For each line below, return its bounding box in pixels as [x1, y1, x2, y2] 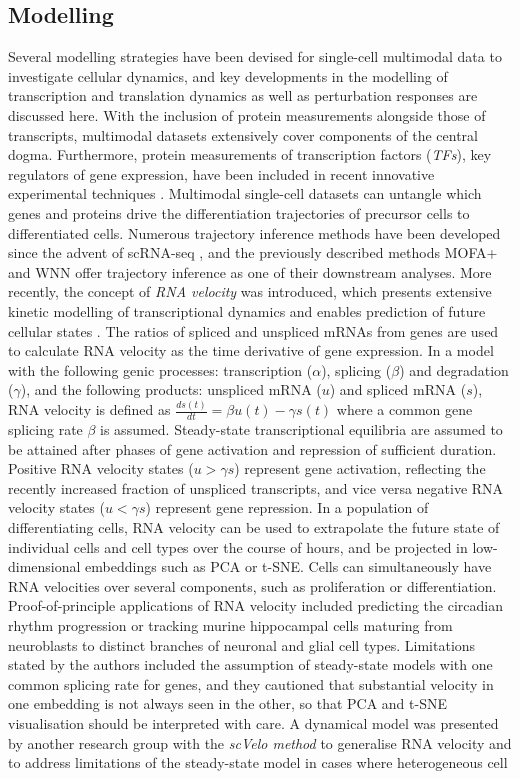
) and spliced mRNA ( [329, 379, 467, 400]
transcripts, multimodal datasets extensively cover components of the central [8, 124, 478, 145]
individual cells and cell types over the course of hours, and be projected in [8, 536, 468, 557]
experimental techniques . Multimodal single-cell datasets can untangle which [8, 183, 482, 204]
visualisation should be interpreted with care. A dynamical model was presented [8, 712, 499, 733]
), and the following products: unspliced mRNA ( [20, 379, 322, 400]
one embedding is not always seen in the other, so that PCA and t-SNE [8, 693, 447, 714]
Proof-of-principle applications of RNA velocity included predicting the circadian [8, 595, 503, 616]
